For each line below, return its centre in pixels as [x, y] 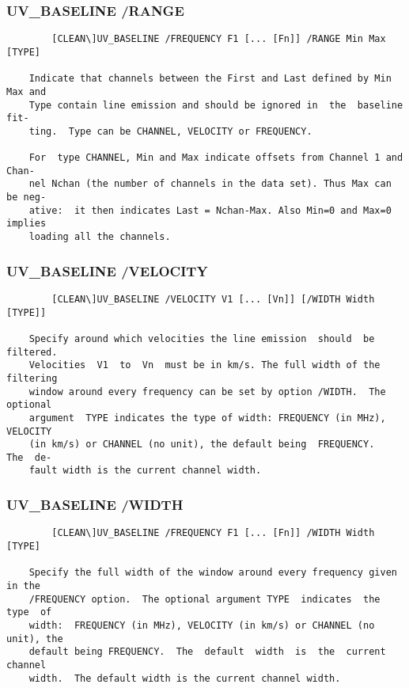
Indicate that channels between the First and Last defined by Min [210, 79]
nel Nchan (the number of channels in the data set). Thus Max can [210, 184]
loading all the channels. [100, 237]
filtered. [32, 352]
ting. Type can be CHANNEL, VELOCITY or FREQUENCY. [170, 131]
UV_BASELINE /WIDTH [95, 505]
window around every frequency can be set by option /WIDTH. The [207, 392]
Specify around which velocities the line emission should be [202, 338]
